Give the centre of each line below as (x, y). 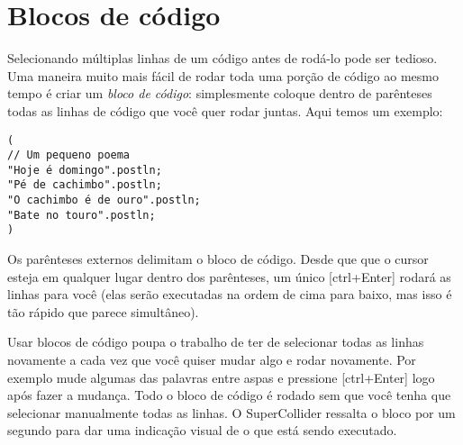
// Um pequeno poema (69, 155)
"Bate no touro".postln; (82, 215)
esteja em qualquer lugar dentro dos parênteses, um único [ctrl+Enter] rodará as (229, 276)
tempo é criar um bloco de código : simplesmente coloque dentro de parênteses (220, 93)
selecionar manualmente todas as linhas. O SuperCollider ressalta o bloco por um (231, 412)
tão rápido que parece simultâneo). (103, 311)
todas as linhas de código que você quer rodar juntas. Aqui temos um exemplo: (225, 110)
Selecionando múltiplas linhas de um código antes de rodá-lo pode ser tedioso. (222, 58)
